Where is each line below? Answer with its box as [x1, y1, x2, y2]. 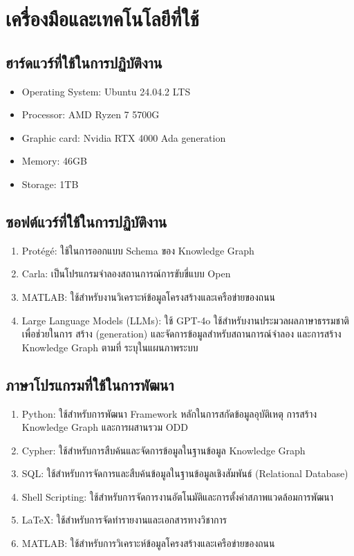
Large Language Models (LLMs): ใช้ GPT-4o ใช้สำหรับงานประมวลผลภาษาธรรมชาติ [21, 313, 349, 327]
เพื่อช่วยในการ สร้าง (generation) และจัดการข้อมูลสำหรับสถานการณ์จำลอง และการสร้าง [21, 326, 342, 341]
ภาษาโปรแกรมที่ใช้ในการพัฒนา [6, 373, 174, 395]
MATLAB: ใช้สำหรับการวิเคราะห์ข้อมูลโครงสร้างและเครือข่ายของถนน [21, 536, 275, 550]
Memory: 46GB [21, 154, 87, 168]
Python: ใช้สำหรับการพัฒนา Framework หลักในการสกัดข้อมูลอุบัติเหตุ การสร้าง [21, 406, 317, 420]
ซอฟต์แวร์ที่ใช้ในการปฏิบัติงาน [6, 210, 167, 232]
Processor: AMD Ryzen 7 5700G [21, 107, 160, 122]
